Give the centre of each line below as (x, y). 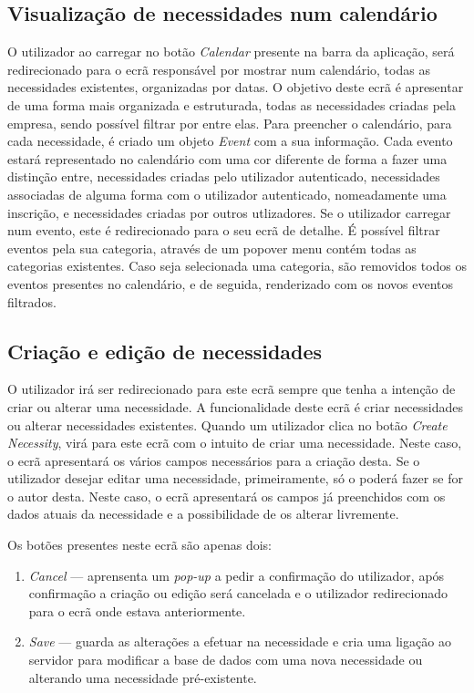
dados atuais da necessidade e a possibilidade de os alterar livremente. (203, 514)
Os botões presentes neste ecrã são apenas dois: (139, 545)
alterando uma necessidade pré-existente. (143, 677)
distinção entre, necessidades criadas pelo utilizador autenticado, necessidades (224, 176)
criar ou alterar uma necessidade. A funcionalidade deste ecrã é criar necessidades (236, 406)
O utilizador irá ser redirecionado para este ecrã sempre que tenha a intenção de (232, 389)
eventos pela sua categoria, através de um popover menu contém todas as (212, 248)
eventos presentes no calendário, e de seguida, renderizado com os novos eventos (231, 283)
